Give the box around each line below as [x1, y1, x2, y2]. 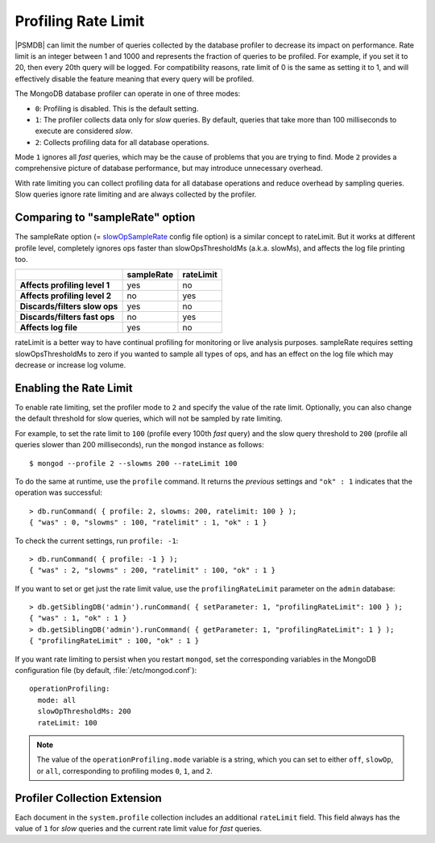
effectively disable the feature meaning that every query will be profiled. [14, 73, 255, 84]
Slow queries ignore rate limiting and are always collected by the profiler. [14, 189, 257, 199]
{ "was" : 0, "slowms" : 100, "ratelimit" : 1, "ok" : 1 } [29, 518, 267, 527]
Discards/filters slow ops [19, 301, 118, 312]
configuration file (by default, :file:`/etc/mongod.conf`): [14, 666, 197, 675]
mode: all [37, 696, 77, 704]
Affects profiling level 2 [19, 290, 112, 301]
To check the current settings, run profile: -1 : [14, 536, 179, 546]
